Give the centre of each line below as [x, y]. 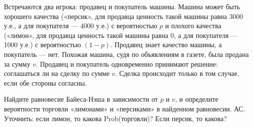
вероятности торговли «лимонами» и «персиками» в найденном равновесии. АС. [125, 108]
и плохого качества [193, 26]
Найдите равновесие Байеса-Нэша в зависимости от [81, 99]
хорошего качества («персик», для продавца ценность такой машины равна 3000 [124, 16]
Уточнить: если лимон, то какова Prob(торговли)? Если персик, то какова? [116, 118]
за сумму [17, 63]
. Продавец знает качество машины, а [166, 45]
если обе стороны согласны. [45, 82]
